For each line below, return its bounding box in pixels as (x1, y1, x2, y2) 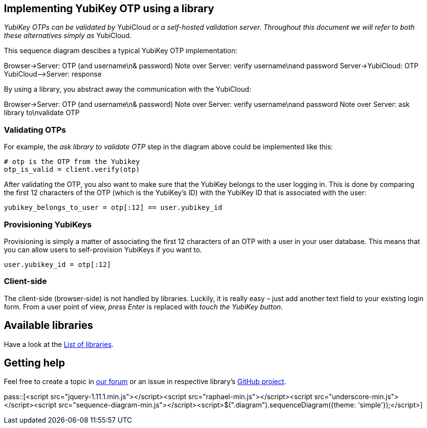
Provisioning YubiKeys (4, 219, 92, 229)
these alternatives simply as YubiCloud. (4, 31, 132, 40)
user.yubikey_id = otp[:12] (4, 260, 111, 268)
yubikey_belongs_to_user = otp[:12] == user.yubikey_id (4, 204, 222, 212)
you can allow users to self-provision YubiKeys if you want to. (4, 245, 202, 254)
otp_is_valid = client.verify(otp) (4, 165, 140, 174)
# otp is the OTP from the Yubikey (4, 158, 140, 166)
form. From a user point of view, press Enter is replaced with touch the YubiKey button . (4, 302, 283, 311)
